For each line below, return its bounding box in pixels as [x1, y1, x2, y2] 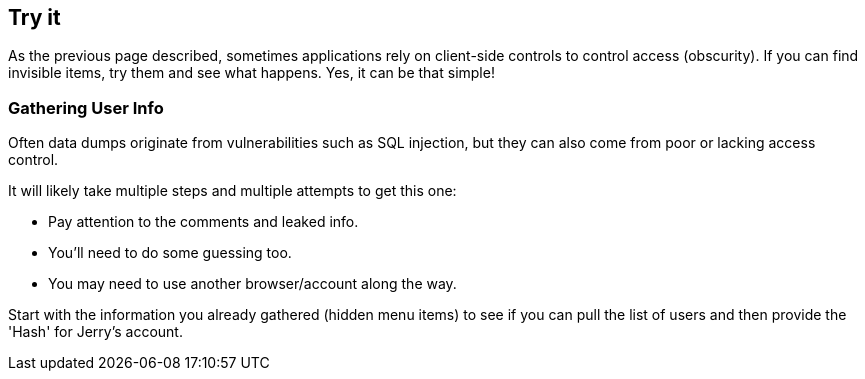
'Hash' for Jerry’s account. [8, 323, 183, 341]
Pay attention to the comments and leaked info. [48, 213, 359, 231]
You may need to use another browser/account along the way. [48, 275, 457, 293]
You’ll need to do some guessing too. [48, 244, 292, 262]
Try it [8, 5, 61, 30]
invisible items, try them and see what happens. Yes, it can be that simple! [8, 64, 495, 82]
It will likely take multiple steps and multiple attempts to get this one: [8, 182, 457, 200]
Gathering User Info [8, 97, 164, 118]
